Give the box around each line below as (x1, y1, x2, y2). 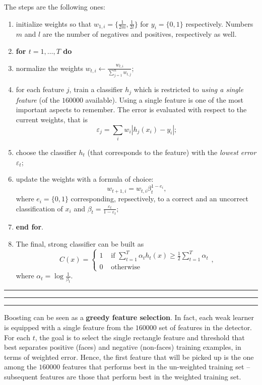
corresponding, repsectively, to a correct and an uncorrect (71, 193, 248, 204)
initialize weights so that (16, 18, 92, 29)
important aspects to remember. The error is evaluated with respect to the (16, 104, 247, 115)
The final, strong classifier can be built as (16, 238, 144, 249)
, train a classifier (69, 84, 123, 95)
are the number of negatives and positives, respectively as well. (42, 29, 237, 39)
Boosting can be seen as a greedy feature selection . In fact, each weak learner (4, 312, 254, 323)
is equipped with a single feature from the (4, 322, 134, 333)
